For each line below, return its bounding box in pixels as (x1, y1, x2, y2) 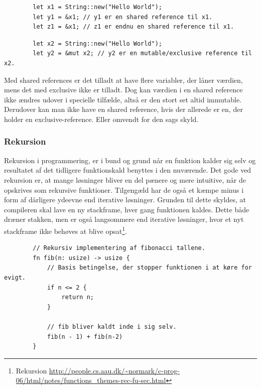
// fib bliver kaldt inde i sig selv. (47, 323, 177, 330)
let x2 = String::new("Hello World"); (33, 40, 162, 47)
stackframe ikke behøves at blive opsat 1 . (4, 224, 127, 236)
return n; (61, 294, 94, 301)
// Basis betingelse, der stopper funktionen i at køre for (47, 264, 252, 272)
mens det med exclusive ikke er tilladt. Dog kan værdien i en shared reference (4, 84, 243, 95)
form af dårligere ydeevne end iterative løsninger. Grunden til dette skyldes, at (4, 194, 246, 205)
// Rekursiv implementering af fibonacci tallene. (33, 244, 205, 252)
